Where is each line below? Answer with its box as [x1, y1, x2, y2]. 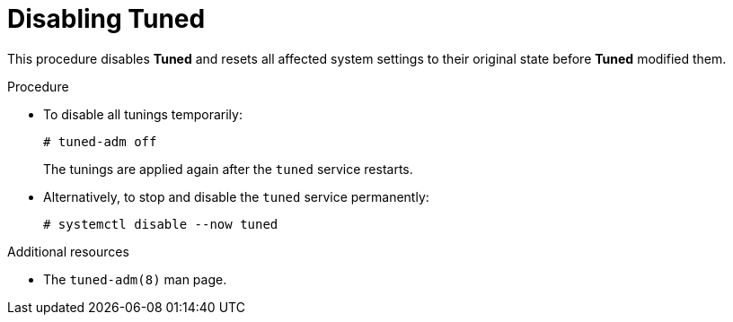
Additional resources [7, 243, 129, 259]
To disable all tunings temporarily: [43, 106, 243, 122]
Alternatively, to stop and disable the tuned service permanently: [43, 188, 429, 205]
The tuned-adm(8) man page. [43, 271, 227, 287]
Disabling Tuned [7, 4, 206, 34]
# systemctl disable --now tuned [43, 216, 278, 231]
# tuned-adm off [43, 134, 157, 149]
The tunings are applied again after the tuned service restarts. [43, 161, 413, 177]
